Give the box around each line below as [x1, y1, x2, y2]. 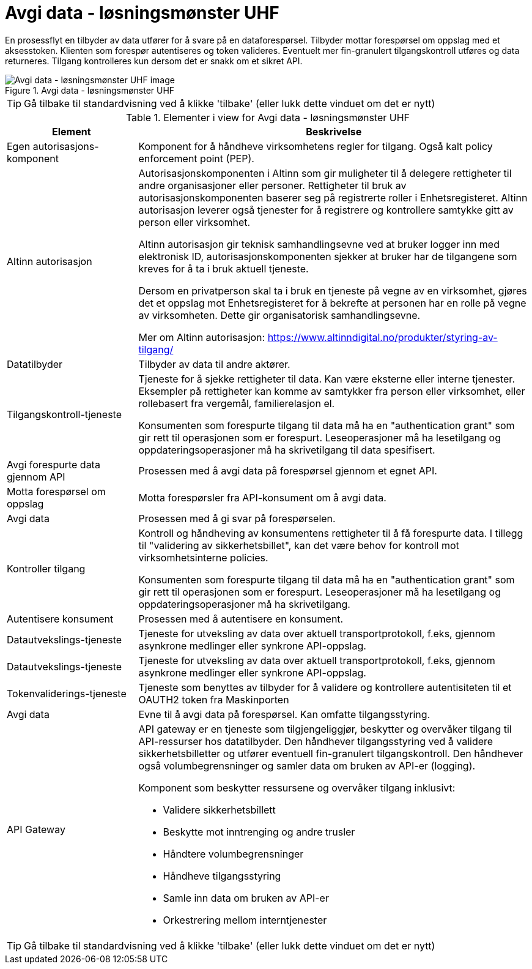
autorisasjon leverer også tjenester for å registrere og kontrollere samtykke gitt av [138, 203, 514, 216]
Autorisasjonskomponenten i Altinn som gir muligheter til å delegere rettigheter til [138, 166, 512, 179]
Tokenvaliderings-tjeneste [7, 687, 127, 700]
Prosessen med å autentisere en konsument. [138, 612, 344, 625]
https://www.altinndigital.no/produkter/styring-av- [267, 331, 498, 343]
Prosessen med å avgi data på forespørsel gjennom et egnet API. [138, 464, 437, 477]
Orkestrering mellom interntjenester [163, 913, 327, 926]
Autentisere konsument [7, 612, 114, 625]
